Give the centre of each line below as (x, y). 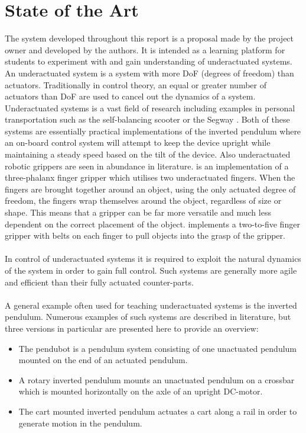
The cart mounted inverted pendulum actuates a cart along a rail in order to (158, 411)
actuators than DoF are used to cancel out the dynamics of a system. (130, 96)
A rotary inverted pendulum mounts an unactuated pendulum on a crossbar (157, 379)
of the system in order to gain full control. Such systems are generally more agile (151, 270)
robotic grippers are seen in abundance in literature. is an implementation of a (147, 166)
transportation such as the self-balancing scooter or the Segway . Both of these (147, 119)
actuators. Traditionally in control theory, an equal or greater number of (136, 84)
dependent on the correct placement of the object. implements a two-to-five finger (152, 224)
